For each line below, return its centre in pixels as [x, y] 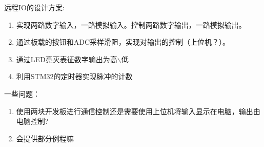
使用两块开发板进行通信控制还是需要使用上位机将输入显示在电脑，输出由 [138, 111]
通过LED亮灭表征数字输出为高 [67, 59]
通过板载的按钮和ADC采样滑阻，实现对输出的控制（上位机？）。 [123, 42]
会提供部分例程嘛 [45, 138]
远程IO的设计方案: [34, 7]
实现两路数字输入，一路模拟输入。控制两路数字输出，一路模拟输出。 [131, 24]
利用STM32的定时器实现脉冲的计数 [74, 76]
